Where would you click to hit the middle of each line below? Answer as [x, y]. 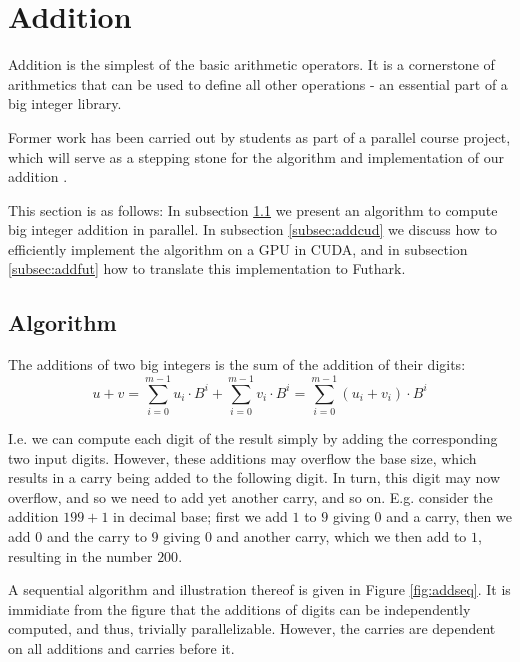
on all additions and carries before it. [121, 647]
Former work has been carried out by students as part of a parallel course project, [259, 136]
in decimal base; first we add [200, 516]
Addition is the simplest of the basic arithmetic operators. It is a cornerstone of [251, 64]
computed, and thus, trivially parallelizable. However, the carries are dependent [252, 628]
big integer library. [65, 103]
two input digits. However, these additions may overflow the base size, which [242, 457]
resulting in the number [80, 555]
